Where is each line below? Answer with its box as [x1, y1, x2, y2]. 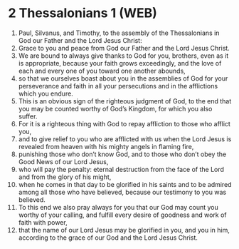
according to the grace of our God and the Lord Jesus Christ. [18, 233, 198, 242]
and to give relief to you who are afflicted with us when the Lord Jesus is [18, 134, 232, 143]
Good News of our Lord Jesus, [18, 157, 109, 166]
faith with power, [18, 218, 68, 226]
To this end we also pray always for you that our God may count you [18, 203, 219, 211]
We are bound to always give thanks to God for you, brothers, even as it [18, 51, 229, 60]
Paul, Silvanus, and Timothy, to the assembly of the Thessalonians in [18, 29, 220, 37]
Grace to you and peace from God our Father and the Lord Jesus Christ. [18, 44, 230, 52]
